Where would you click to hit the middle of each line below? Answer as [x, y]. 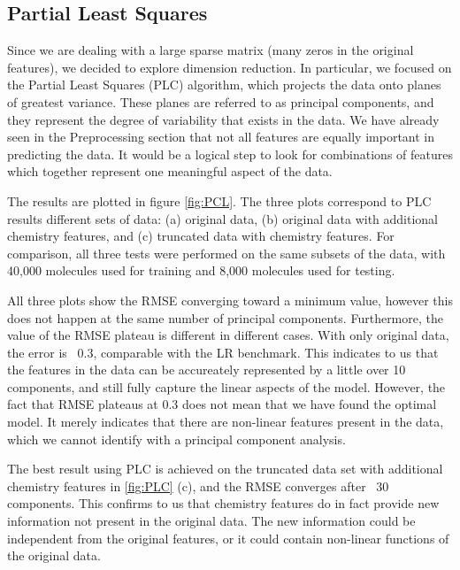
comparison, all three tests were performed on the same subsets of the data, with [226, 253]
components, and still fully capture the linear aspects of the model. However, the [226, 386]
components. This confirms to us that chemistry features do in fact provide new [223, 503]
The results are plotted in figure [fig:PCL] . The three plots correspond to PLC [219, 200]
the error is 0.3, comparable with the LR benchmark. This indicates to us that [223, 352]
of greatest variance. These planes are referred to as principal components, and [221, 101]
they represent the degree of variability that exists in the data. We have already [223, 119]
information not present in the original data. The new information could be [211, 521]
